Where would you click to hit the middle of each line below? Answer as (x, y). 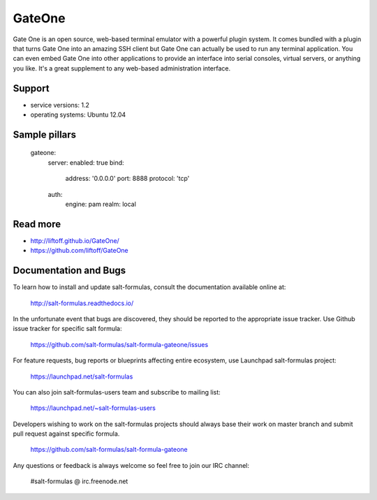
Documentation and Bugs (69, 271)
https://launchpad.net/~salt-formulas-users (93, 408)
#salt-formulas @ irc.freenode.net (79, 481)
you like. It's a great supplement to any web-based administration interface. (121, 68)
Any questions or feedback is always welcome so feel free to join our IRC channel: (131, 465)
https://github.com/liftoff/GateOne (79, 251)
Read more (37, 224)
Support (31, 88)
